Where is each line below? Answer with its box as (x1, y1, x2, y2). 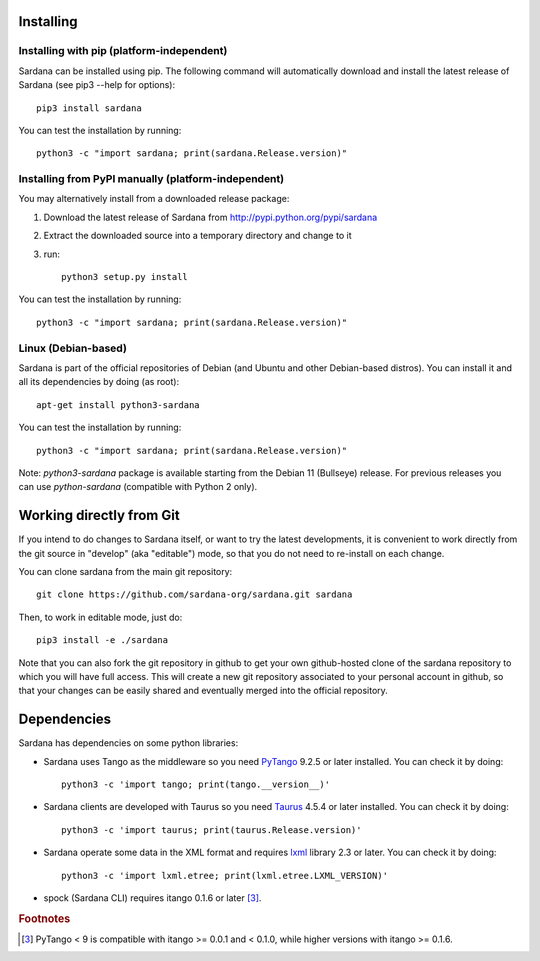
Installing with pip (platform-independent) (18, 44, 228, 58)
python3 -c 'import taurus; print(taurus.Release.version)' (61, 824, 362, 835)
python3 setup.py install (61, 271, 189, 283)
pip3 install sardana (36, 102, 142, 114)
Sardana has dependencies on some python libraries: (18, 737, 239, 749)
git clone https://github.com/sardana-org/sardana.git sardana (36, 589, 353, 600)
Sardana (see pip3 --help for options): (18, 79, 175, 91)
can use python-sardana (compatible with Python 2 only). (18, 481, 258, 493)
